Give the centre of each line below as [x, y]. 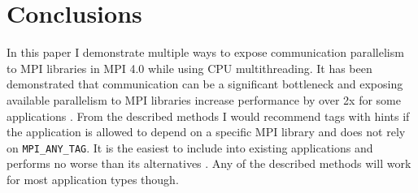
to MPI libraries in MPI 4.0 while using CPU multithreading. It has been [189, 68]
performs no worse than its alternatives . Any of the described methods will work [209, 163]
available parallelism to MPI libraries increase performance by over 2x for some [204, 99]
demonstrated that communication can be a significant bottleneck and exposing [205, 84]
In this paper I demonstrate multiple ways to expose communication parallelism [205, 52]
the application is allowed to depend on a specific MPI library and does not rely [206, 132]
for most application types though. [93, 179]
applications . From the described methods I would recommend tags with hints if [208, 116]
